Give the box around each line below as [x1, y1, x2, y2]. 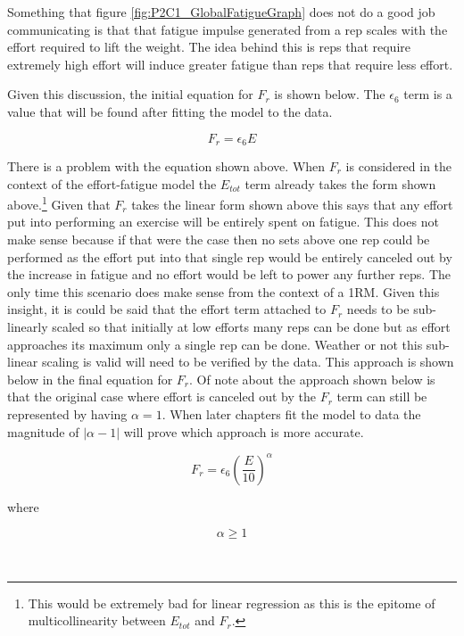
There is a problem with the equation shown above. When [7, 157, 326, 176]
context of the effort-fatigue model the [7, 174, 217, 193]
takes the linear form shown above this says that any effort [131, 194, 453, 213]
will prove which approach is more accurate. [123, 422, 364, 441]
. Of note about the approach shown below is [189, 369, 435, 388]
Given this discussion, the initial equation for [7, 85, 253, 103]
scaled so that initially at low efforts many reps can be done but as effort [52, 318, 451, 336]
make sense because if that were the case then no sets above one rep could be [7, 230, 430, 249]
